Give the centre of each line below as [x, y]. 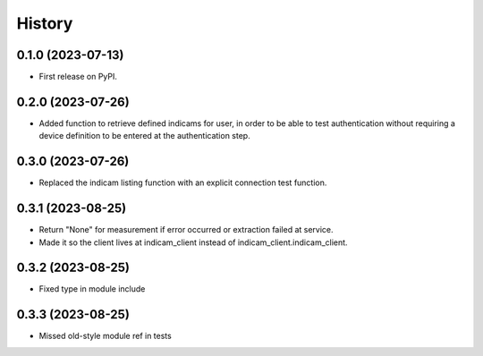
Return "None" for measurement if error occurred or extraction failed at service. [186, 230]
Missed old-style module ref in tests [105, 336]
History [45, 23]
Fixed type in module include [92, 289]
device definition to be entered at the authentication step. [144, 136]
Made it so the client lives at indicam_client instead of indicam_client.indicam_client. [193, 242]
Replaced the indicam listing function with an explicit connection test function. [183, 182]
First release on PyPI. [78, 77]
